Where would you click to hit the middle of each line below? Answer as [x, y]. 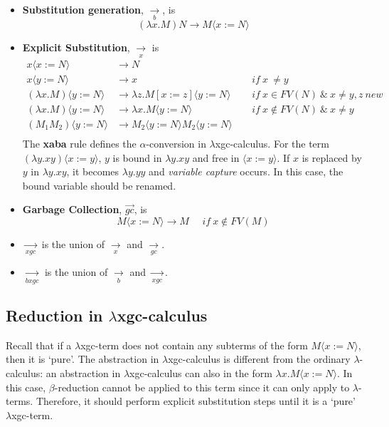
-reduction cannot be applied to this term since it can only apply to [202, 387]
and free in [216, 157]
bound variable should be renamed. [99, 185]
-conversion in [176, 143]
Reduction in [54, 315]
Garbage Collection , [72, 209]
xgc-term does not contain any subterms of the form [194, 345]
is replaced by [332, 157]
